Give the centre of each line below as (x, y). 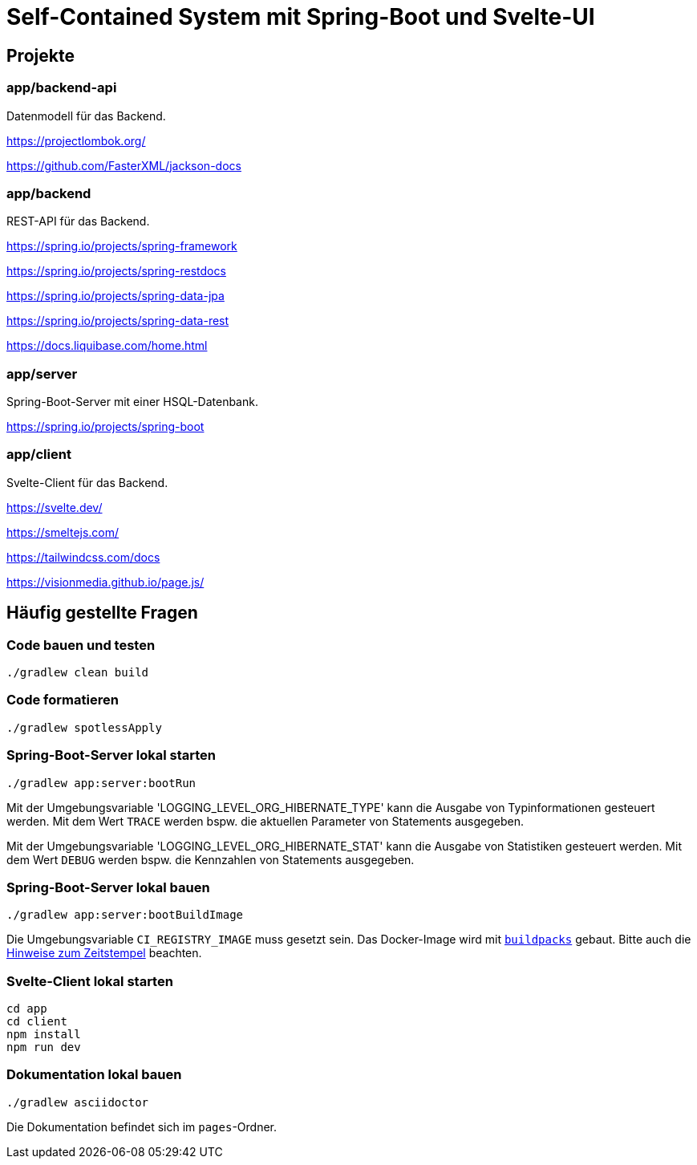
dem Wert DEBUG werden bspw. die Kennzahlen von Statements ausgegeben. (211, 859)
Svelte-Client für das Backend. (87, 482)
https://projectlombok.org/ (76, 140)
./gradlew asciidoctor (78, 1102)
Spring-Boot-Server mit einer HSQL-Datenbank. (132, 402)
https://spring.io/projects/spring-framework (122, 246)
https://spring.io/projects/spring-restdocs (116, 271)
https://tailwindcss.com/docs (83, 557)
